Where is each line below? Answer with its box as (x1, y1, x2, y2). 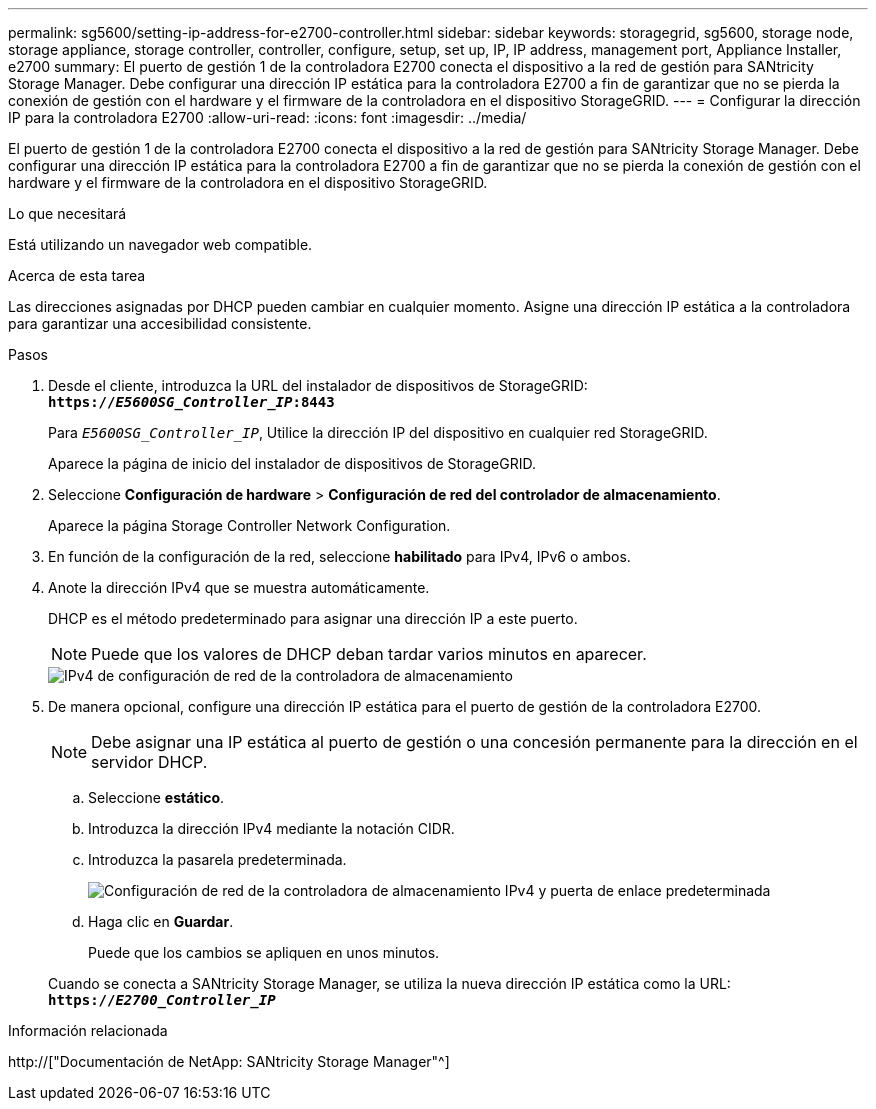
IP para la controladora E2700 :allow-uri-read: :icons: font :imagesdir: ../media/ (8, 109, 527, 126)
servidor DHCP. (91, 752, 208, 772)
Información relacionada (8, 1022, 168, 1039)
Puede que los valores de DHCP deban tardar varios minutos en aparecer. (91, 644, 647, 664)
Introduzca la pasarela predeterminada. (88, 851, 347, 868)
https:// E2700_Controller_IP (48, 992, 276, 1008)
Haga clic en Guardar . (88, 913, 234, 930)
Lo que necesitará (8, 205, 127, 222)
